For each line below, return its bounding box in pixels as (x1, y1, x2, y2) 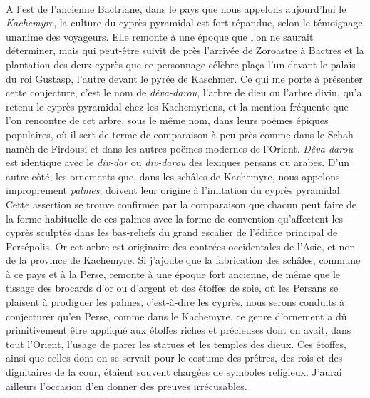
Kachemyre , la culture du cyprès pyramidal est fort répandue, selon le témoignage (6, 15, 363, 30)
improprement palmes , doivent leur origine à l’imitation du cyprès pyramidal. (6, 183, 343, 198)
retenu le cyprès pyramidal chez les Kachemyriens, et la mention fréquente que (6, 98, 349, 113)
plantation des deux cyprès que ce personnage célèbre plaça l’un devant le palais (6, 56, 356, 71)
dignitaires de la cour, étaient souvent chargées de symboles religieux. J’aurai (6, 364, 342, 379)
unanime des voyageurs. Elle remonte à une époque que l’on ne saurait (6, 29, 314, 44)
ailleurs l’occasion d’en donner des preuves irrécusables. (6, 378, 247, 393)
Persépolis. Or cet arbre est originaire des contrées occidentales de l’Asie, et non (6, 238, 356, 253)
